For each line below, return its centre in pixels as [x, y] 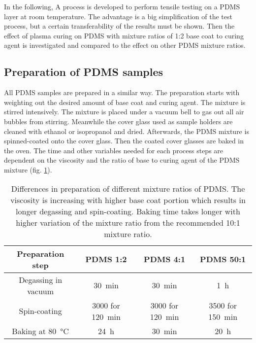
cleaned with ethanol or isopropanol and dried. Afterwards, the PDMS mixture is [127, 131]
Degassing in [41, 279]
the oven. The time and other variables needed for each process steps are [114, 150]
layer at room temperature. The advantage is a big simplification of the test [118, 16]
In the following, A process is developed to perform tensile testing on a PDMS [122, 6]
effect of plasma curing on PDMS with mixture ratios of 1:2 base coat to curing [124, 35]
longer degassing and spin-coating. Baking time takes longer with [128, 211]
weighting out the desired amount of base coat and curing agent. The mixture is [125, 102]
